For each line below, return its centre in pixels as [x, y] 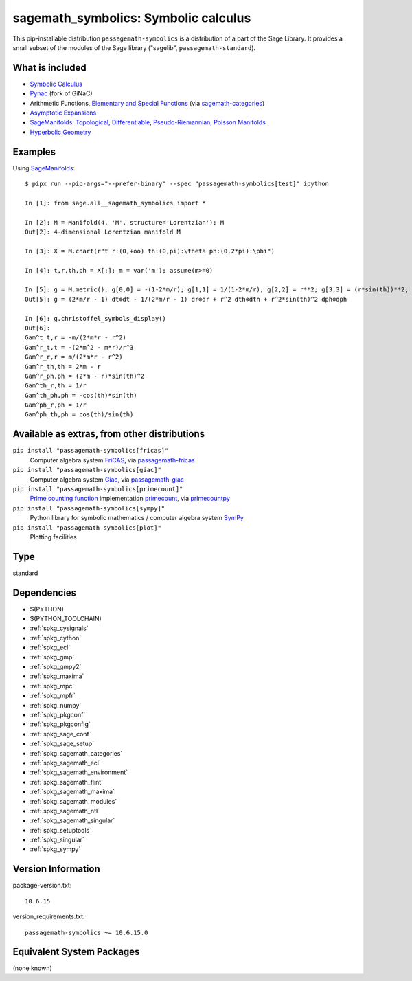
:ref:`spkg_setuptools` [61, 830]
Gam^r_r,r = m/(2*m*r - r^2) [74, 357]
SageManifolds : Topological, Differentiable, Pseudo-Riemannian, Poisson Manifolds [148, 122]
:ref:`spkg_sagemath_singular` [72, 820]
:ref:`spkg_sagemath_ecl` [65, 763]
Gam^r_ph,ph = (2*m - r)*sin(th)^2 [85, 376]
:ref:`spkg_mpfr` [53, 696]
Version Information [56, 869]
